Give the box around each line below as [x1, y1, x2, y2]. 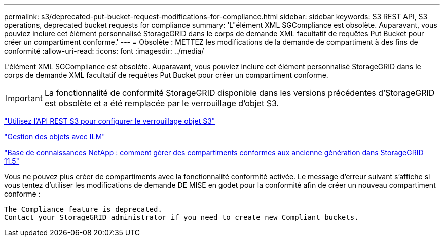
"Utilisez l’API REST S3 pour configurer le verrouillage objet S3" [4, 117, 215, 125]
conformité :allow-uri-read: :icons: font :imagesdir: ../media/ [4, 46, 204, 55]
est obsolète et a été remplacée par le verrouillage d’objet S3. [44, 98, 279, 108]
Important [6, 93, 43, 103]
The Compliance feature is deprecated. [4, 205, 162, 213]
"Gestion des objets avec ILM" [4, 132, 105, 141]
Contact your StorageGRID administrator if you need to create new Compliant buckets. [4, 213, 359, 221]
